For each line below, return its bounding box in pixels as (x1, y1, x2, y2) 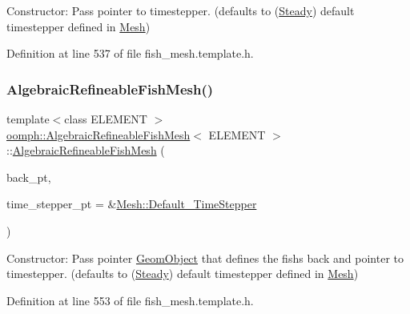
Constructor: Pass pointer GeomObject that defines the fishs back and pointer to (6, 249, 404, 266)
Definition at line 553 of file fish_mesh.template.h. (6, 292, 254, 308)
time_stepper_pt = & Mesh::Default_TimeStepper (6, 195, 257, 212)
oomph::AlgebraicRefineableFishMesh (6, 126, 191, 143)
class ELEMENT (64, 111, 147, 127)
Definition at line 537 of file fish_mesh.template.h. (6, 45, 254, 62)
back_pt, (6, 168, 51, 185)
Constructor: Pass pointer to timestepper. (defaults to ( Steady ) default (6, 2, 355, 18)
